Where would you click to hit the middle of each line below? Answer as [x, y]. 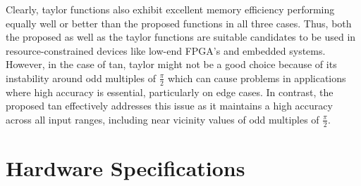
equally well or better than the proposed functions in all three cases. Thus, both [179, 23]
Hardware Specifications [126, 168]
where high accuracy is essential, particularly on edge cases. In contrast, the [170, 92]
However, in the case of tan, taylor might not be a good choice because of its [171, 64]
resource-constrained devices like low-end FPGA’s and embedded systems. [166, 50]
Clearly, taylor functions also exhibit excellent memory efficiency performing [170, 9]
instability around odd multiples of [81, 78]
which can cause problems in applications [257, 78]
